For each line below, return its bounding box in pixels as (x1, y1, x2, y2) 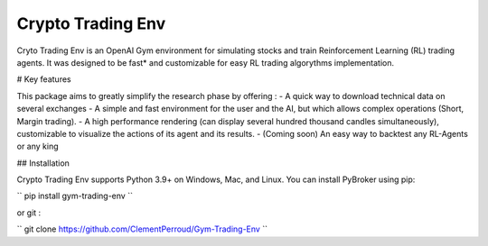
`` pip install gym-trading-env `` (16, 190, 133, 202)
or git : (16, 207, 42, 218)
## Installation (16, 158, 70, 169)
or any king (16, 141, 59, 152)
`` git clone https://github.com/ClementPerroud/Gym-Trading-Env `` (16, 223, 268, 234)
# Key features (16, 74, 71, 85)
